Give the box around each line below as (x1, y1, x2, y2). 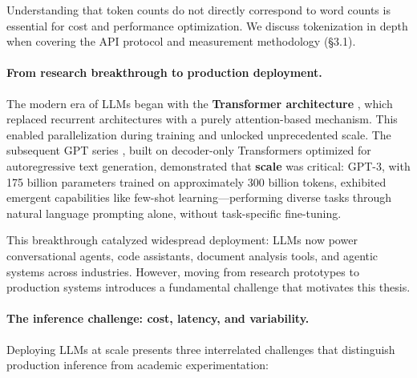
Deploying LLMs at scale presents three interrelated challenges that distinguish (6, 340, 395, 357)
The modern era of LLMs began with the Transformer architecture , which (6, 94, 393, 111)
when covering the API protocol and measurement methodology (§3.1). (6, 33, 356, 50)
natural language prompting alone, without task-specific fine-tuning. (6, 204, 342, 221)
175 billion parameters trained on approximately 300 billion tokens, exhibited (6, 173, 387, 190)
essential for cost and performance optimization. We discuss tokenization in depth (6, 17, 408, 34)
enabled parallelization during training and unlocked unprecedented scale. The (6, 126, 391, 143)
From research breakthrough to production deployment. (6, 64, 322, 81)
